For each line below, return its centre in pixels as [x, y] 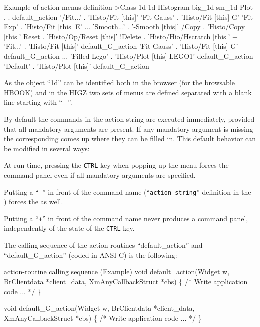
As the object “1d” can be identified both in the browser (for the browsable [119, 82]
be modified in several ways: [47, 148]
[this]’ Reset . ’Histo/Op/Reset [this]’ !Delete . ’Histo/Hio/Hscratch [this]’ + [121, 36]
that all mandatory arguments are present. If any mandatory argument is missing [129, 128]
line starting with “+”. [38, 102]
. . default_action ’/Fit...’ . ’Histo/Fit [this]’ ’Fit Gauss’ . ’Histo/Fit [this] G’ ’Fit [128, 16]
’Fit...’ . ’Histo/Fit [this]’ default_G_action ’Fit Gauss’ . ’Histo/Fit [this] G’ [121, 46]
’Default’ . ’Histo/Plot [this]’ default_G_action [77, 65]
